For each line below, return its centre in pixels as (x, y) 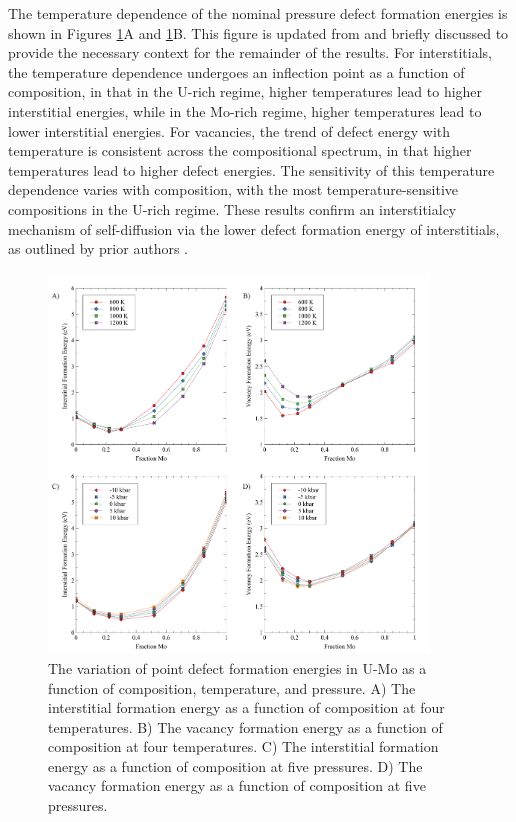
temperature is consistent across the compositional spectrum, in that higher (240, 150)
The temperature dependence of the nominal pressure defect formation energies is (258, 13)
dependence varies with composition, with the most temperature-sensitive (233, 189)
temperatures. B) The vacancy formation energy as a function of (245, 726)
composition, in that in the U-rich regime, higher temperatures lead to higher (245, 91)
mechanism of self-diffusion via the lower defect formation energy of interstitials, (254, 228)
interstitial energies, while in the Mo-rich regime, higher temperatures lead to (245, 110)
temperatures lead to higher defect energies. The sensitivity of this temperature (251, 169)
